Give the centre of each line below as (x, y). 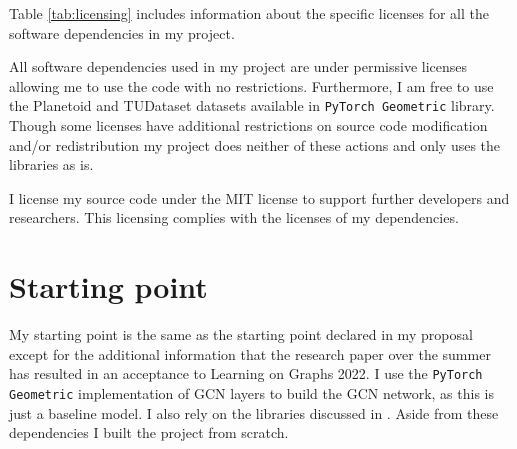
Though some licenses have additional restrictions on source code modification (248, 125)
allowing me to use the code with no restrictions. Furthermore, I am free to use (251, 85)
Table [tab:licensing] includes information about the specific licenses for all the (249, 13)
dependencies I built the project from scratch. (149, 432)
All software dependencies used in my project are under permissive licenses (238, 66)
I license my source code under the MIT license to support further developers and (259, 197)
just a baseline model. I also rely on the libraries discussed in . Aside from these (254, 412)
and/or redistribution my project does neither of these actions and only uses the (255, 144)
